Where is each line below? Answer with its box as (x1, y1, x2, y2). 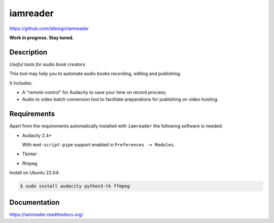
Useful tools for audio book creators (9, 61, 86, 67)
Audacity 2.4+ (22, 132, 52, 138)
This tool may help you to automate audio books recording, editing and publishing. (9, 71, 182, 77)
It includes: (9, 80, 32, 86)
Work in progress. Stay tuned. (9, 35, 74, 41)
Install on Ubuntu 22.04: (9, 170, 60, 176)
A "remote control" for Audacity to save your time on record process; (22, 89, 167, 95)
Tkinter (22, 151, 38, 157)
